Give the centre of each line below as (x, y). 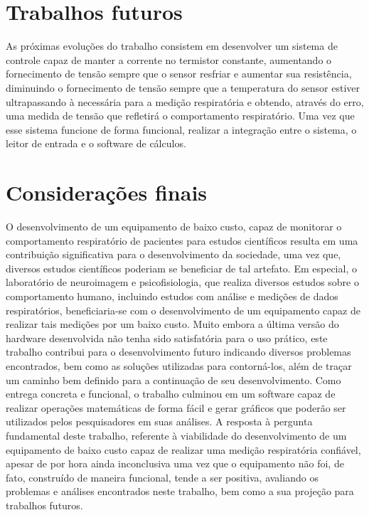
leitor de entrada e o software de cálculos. (96, 143)
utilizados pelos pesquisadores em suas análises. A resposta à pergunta (159, 421)
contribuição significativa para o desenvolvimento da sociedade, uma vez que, (173, 254)
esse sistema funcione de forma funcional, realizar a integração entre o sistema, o (181, 129)
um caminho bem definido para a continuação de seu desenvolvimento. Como (173, 379)
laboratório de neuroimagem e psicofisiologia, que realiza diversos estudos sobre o (182, 282)
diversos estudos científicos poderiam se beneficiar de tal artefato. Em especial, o (181, 268)
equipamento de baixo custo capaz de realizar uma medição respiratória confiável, (183, 449)
